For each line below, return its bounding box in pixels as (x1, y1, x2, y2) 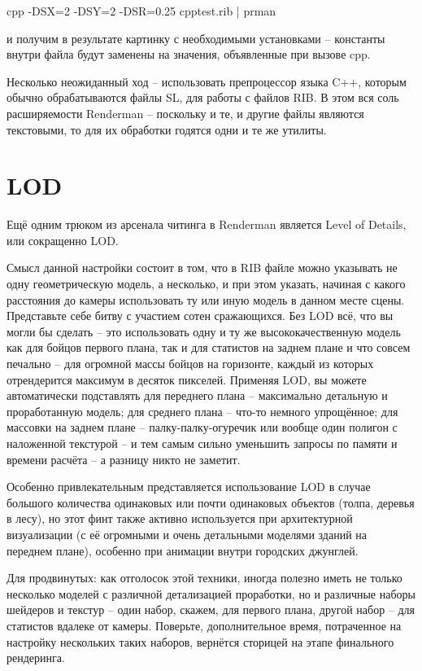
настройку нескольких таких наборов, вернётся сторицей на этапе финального (7, 633, 394, 650)
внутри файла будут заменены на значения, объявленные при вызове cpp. (7, 46, 371, 63)
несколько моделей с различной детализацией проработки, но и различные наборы (7, 585, 415, 602)
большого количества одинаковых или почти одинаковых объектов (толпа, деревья (7, 493, 415, 511)
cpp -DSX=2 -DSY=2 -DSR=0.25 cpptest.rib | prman (7, 2, 276, 19)
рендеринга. (7, 649, 65, 666)
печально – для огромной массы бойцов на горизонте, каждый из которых (7, 355, 374, 372)
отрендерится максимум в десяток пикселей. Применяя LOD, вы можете (7, 371, 367, 388)
